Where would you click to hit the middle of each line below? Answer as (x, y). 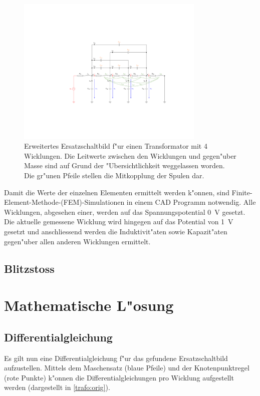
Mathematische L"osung (89, 305)
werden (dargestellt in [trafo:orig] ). (57, 387)
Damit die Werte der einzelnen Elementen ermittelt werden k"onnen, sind (117, 192)
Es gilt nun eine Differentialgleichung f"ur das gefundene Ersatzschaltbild (116, 358)
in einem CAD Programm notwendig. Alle (191, 202)
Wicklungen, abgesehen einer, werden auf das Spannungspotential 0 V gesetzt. (125, 212)
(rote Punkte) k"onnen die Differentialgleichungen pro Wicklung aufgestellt (119, 377)
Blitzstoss (29, 268)
